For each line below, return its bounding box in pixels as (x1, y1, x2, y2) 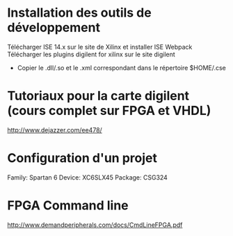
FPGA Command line (7, 198, 129, 213)
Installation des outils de (7, 5, 152, 21)
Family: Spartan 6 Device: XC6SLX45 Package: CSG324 (7, 173, 168, 182)
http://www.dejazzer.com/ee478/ (7, 125, 102, 134)
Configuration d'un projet (7, 150, 158, 166)
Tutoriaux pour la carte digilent (7, 88, 190, 104)
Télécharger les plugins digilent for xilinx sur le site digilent (7, 50, 175, 58)
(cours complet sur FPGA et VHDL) (7, 103, 211, 119)
